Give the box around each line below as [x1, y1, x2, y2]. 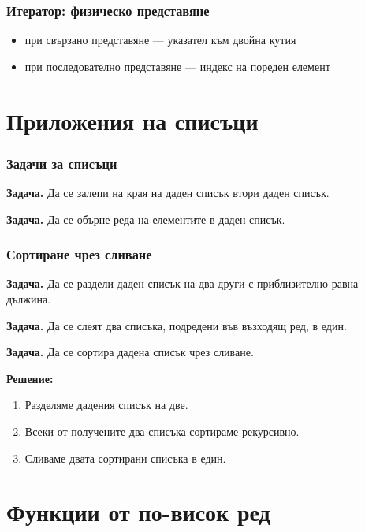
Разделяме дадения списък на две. [24, 396, 188, 413]
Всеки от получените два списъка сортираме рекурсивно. [24, 422, 300, 439]
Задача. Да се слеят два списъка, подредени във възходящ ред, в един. [6, 317, 347, 333]
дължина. [6, 291, 51, 307]
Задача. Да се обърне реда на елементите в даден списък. [6, 210, 285, 227]
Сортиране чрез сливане [6, 244, 152, 264]
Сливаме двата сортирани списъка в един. [24, 449, 226, 466]
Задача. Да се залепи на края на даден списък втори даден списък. [6, 184, 330, 200]
